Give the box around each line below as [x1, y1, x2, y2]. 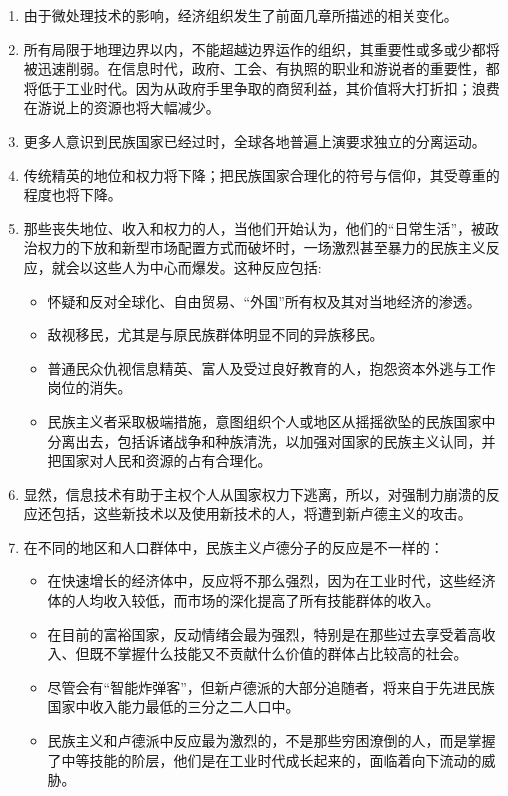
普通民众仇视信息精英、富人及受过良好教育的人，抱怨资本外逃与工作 [47, 357, 496, 378]
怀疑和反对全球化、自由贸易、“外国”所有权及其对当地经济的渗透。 [47, 290, 481, 311]
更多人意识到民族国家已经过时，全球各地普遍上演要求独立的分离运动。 [23, 130, 486, 151]
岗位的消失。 [47, 377, 132, 398]
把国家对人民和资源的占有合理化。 [47, 450, 272, 471]
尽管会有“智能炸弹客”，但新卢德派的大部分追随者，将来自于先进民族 [47, 676, 495, 697]
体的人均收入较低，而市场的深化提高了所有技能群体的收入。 [47, 590, 440, 611]
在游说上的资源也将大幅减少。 [23, 97, 220, 118]
